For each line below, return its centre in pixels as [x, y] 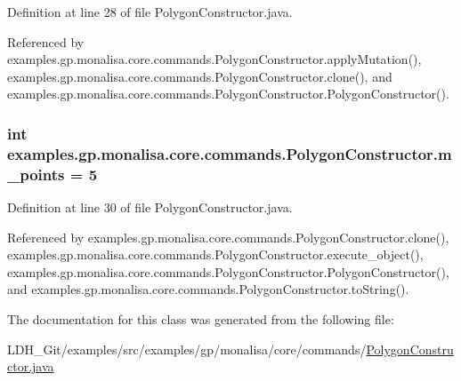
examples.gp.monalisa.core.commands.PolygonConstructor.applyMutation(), [214, 59]
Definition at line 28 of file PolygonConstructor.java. [150, 12]
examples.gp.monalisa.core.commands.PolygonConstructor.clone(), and [200, 76]
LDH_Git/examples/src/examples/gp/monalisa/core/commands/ [187, 349]
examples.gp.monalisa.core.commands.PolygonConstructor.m [230, 153]
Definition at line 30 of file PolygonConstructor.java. [150, 207]
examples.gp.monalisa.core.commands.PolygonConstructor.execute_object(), [215, 254]
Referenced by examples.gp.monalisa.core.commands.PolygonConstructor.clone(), [228, 237]
